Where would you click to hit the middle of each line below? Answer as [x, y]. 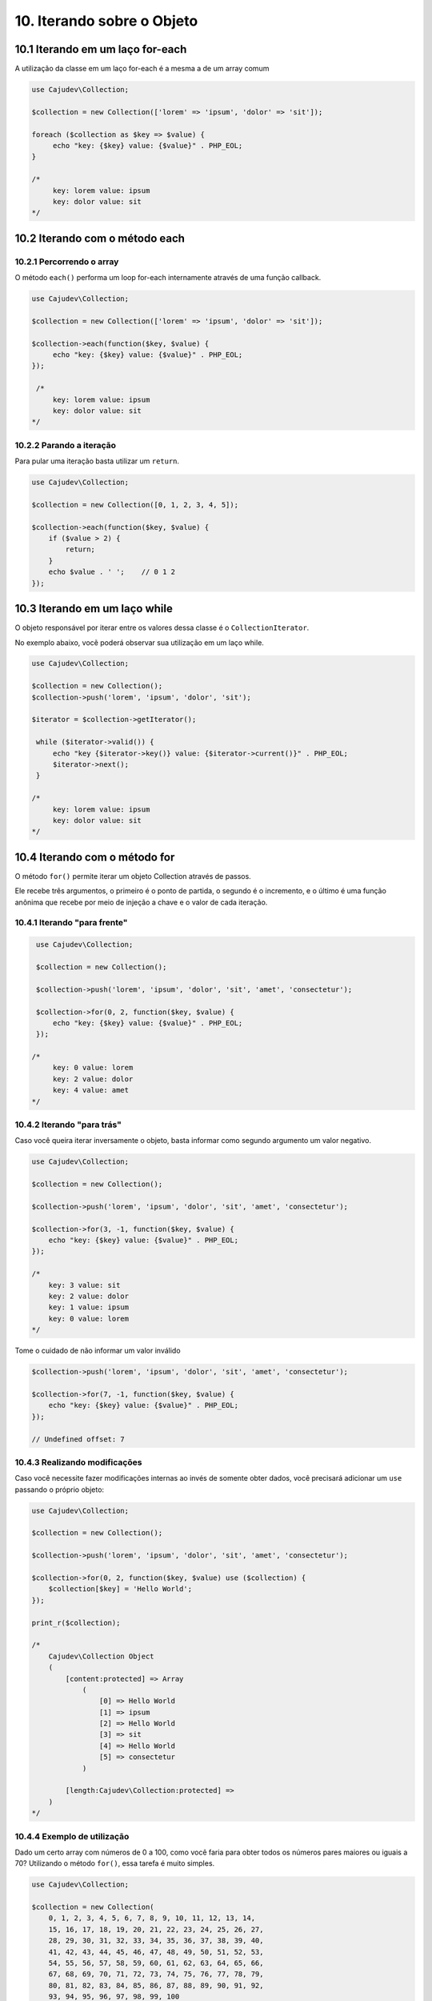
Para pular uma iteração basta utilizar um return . [97, 461]
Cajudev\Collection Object [102, 1656]
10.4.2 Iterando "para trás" [68, 1125]
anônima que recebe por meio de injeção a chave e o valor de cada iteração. [141, 902]
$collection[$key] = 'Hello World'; [120, 1589]
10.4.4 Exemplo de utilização [72, 1836]
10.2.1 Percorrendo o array [67, 262]
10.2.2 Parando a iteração [65, 445]
